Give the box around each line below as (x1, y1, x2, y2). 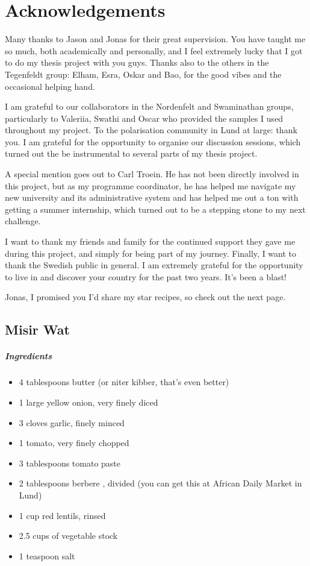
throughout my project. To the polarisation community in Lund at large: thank (5, 124, 297, 136)
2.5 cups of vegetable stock (19, 529, 118, 542)
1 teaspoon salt (19, 549, 75, 562)
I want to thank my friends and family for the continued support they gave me (5, 235, 296, 248)
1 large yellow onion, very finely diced (19, 395, 158, 408)
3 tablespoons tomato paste (19, 456, 121, 469)
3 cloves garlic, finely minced (19, 416, 125, 429)
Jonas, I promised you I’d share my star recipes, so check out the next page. (5, 291, 286, 303)
